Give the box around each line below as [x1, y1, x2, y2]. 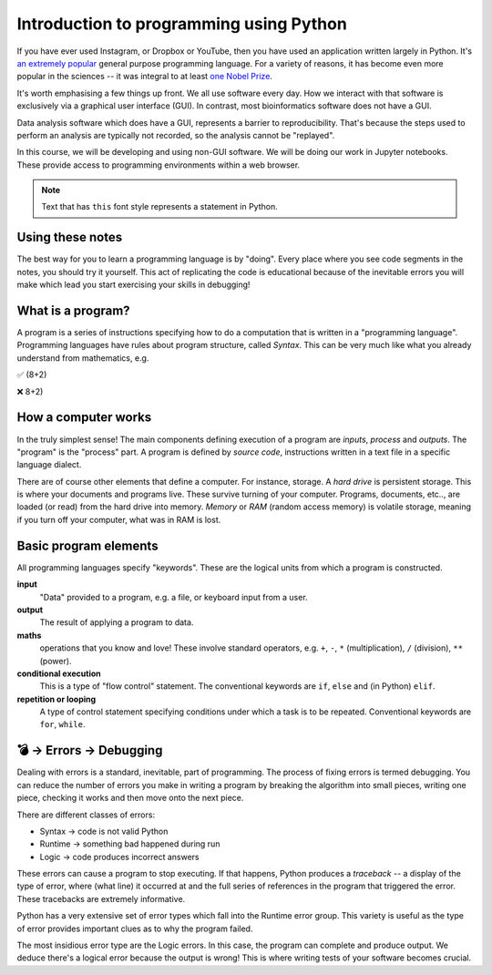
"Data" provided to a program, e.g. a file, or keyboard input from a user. [39, 591, 309, 602]
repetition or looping [16, 693, 97, 704]
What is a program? [16, 303, 131, 318]
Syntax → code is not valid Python [39, 826, 169, 836]
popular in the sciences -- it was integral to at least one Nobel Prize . [16, 71, 273, 82]
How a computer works [16, 410, 152, 426]
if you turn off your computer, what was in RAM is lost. [16, 514, 221, 525]
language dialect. [16, 459, 82, 470]
